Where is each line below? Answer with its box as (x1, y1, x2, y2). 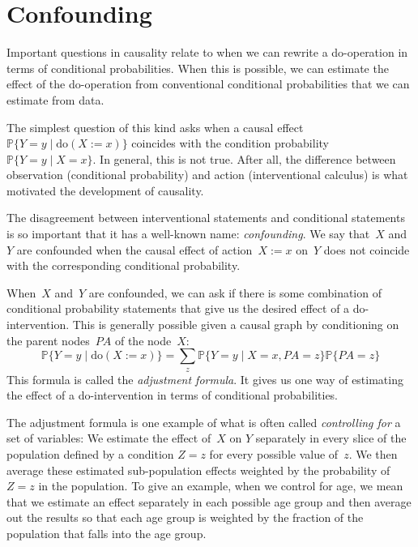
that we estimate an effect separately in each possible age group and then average (6, 493, 412, 510)
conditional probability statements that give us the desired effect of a (6, 300, 350, 317)
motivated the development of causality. (6, 182, 204, 199)
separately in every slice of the (255, 429, 407, 447)
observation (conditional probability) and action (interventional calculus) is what (6, 166, 408, 183)
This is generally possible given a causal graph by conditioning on (72, 316, 399, 333)
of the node (114, 331, 172, 348)
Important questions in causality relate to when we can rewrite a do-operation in (6, 44, 408, 61)
